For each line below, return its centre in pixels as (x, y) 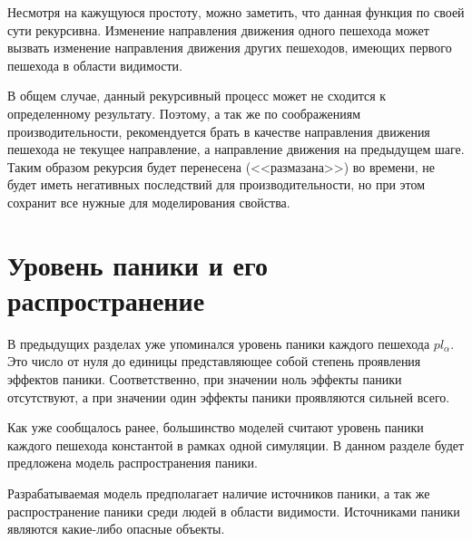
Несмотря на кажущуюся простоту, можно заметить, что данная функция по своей (236, 12)
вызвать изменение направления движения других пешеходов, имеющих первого (230, 48)
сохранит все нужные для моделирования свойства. (149, 202)
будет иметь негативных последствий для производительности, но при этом (216, 184)
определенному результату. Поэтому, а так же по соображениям (184, 113)
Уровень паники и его (138, 264)
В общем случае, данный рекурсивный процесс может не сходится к (197, 96)
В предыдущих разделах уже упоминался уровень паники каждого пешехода (219, 343)
